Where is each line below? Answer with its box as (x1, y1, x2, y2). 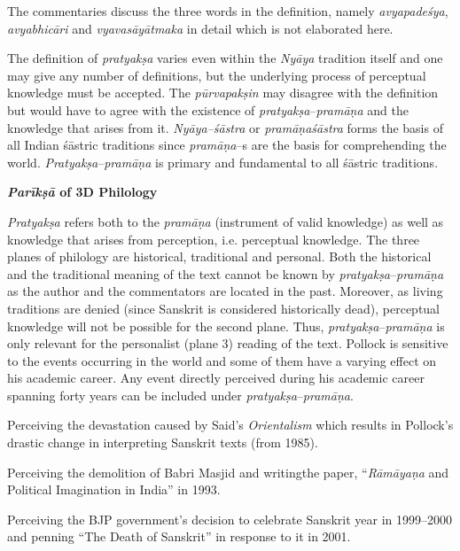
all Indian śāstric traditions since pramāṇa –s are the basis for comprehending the (7, 136, 447, 154)
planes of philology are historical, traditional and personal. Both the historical (7, 247, 432, 266)
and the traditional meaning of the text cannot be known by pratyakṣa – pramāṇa (7, 264, 444, 283)
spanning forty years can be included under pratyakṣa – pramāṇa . (7, 385, 354, 404)
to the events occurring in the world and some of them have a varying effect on (7, 351, 437, 369)
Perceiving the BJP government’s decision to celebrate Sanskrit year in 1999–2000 (7, 509, 453, 528)
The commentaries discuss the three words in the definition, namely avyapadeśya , (7, 2, 448, 19)
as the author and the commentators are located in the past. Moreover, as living (7, 282, 443, 300)
